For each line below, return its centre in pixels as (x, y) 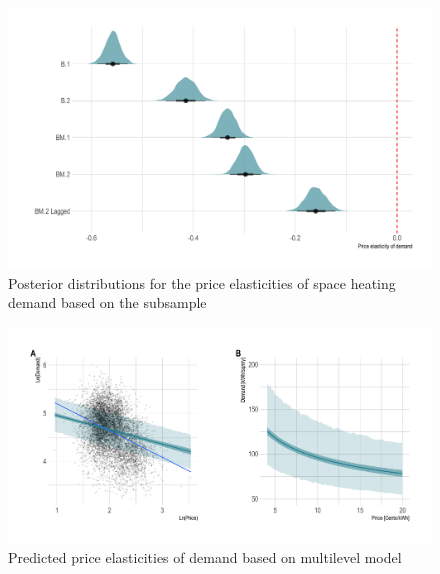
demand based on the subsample (107, 302)
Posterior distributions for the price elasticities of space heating (202, 282)
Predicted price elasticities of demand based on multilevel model (205, 557)
